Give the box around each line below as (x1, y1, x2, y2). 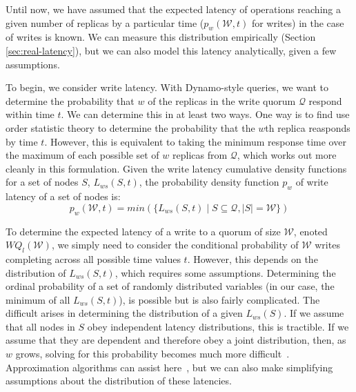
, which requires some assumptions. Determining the (115, 265, 336, 280)
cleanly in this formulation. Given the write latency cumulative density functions (6, 161, 347, 175)
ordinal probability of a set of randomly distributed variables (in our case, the (6, 279, 335, 293)
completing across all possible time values (6, 251, 181, 266)
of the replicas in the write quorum (148, 93, 296, 108)
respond (308, 93, 342, 108)
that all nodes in (6, 319, 75, 333)
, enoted (293, 224, 328, 238)
